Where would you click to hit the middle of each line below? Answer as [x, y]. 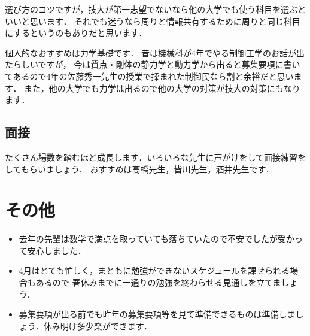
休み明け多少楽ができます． [98, 326]
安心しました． [57, 250]
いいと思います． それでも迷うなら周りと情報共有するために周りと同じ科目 [153, 21]
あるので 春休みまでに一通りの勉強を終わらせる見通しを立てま [158, 282]
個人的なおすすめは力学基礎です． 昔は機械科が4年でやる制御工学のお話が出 [155, 52]
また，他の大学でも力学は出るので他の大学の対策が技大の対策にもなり [162, 88]
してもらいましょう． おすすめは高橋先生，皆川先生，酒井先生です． [139, 169]
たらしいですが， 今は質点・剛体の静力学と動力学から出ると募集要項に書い [153, 64]
